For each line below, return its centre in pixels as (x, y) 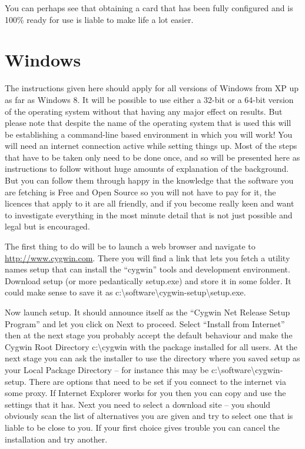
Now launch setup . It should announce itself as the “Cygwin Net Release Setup (147, 312)
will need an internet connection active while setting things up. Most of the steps (151, 146)
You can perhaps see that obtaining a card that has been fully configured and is (149, 8)
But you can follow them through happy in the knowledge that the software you (149, 180)
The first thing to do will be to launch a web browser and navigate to (130, 246)
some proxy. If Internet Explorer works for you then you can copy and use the (145, 393)
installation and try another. (56, 439)
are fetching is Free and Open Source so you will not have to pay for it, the (140, 192)
